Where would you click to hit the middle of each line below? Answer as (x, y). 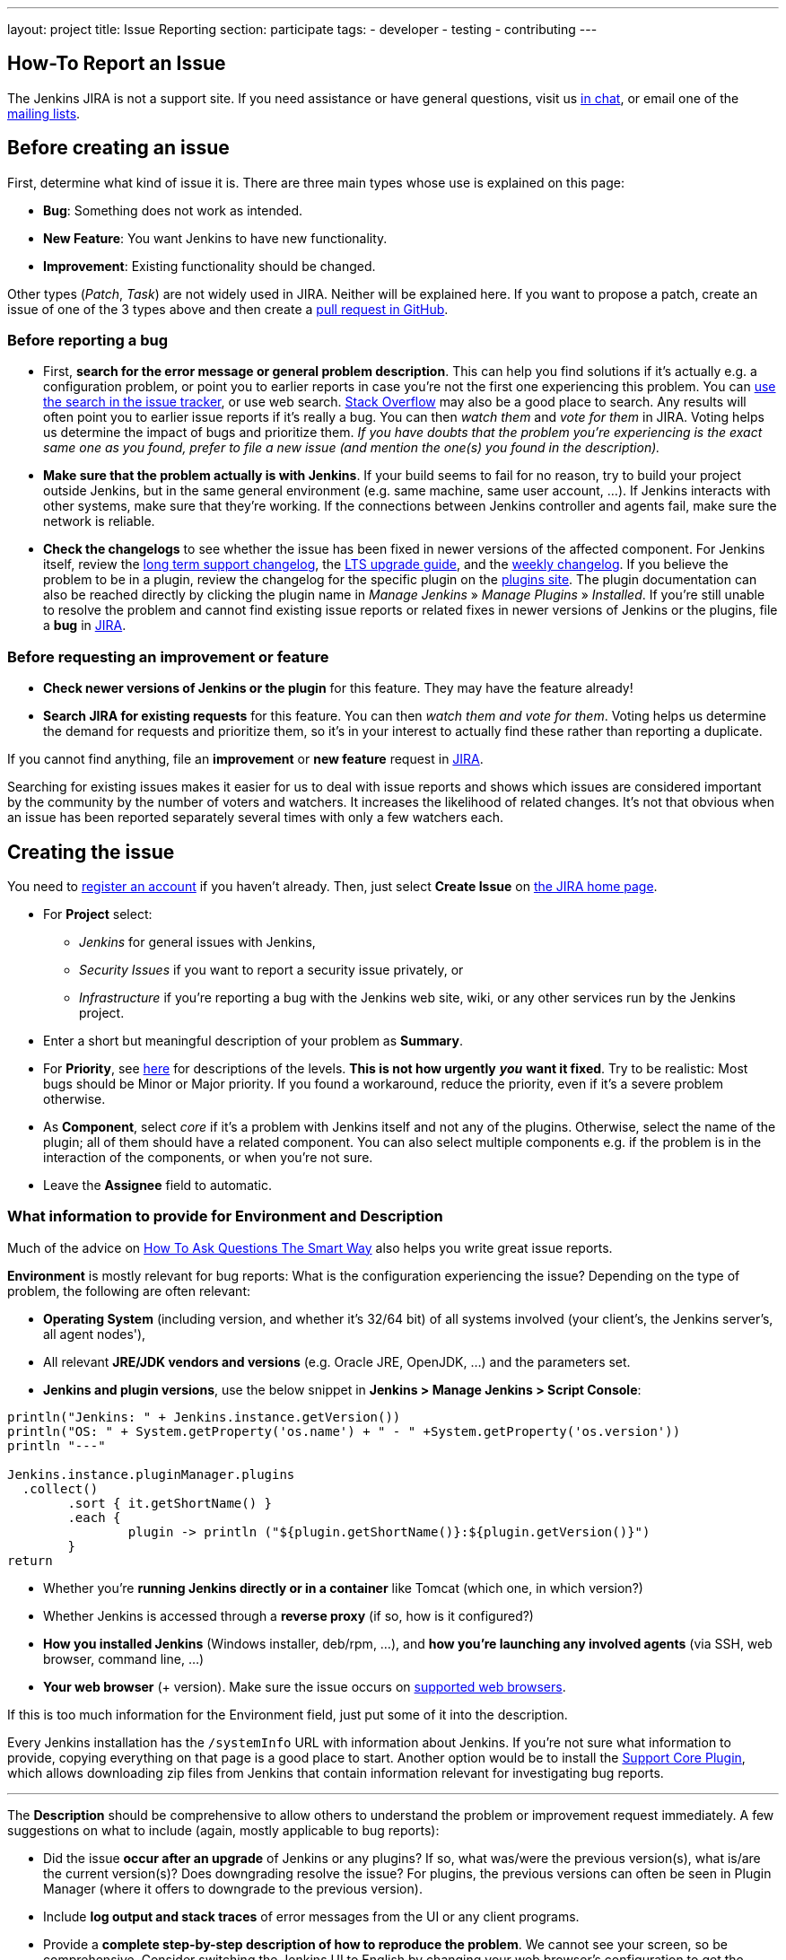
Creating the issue (91, 852)
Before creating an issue (118, 148)
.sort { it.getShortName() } (170, 1503)
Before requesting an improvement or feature (168, 656)
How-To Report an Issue (117, 64)
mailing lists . (44, 113)
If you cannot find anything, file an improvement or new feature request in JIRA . (245, 759)
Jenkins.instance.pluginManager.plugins (151, 1474)
